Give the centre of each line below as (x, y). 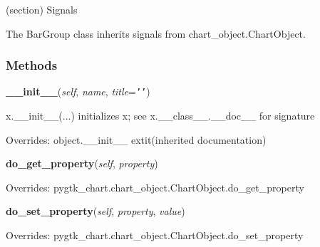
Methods (32, 65)
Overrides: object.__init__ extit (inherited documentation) (136, 139)
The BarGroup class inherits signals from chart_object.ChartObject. (156, 33)
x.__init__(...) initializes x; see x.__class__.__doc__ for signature (160, 116)
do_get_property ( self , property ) (82, 163)
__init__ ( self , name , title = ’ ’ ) (78, 91)
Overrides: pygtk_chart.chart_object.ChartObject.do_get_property (155, 187)
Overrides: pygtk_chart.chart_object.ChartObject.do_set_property (155, 235)
